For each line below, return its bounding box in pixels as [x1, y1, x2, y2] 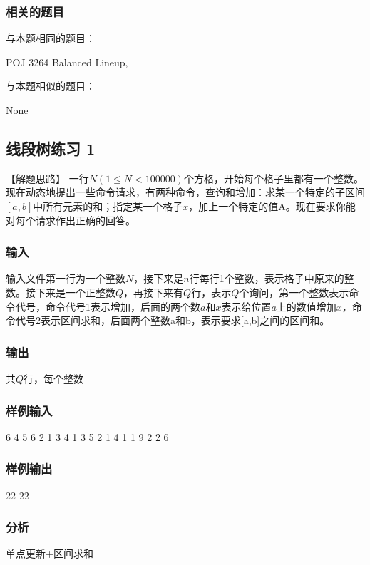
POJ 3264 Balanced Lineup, [6, 54, 128, 69]
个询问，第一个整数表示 [239, 284, 349, 299]
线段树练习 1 [6, 137, 96, 159]
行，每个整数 [24, 370, 84, 385]
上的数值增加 [276, 299, 336, 313]
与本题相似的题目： [6, 78, 96, 93]
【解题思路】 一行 [6, 170, 89, 185]
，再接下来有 [123, 284, 184, 299]
